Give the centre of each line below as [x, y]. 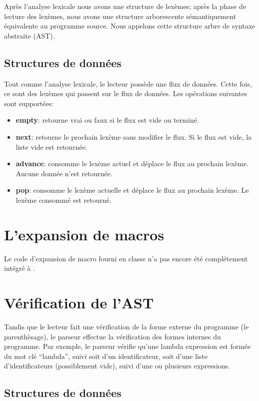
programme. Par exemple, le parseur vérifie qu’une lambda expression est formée [127, 346]
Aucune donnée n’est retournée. [64, 173]
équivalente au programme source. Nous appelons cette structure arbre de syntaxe [130, 26]
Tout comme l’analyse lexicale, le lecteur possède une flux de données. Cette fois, [128, 83]
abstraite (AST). [29, 35]
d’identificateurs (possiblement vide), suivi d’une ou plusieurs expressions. [117, 366]
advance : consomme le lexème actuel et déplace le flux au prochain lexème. [132, 163]
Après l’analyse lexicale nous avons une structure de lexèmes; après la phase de [125, 6]
